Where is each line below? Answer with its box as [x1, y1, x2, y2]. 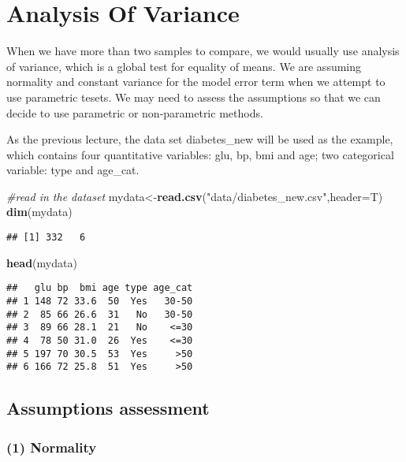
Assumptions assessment [6, 396, 210, 420]
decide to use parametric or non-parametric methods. [6, 104, 263, 121]
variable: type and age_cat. [6, 162, 140, 178]
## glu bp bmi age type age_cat [6, 282, 193, 294]
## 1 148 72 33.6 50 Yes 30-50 [6, 295, 193, 307]
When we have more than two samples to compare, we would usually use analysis [6, 43, 400, 59]
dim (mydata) [6, 203, 73, 220]
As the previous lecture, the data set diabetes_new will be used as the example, [6, 131, 393, 147]
